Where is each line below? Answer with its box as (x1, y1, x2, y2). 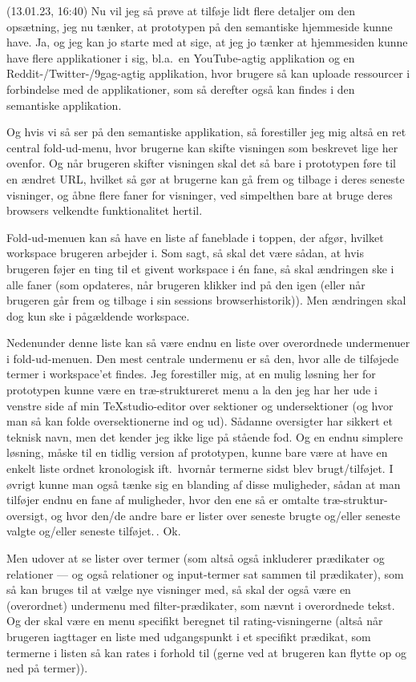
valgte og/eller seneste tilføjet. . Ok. (6, 523, 181, 539)
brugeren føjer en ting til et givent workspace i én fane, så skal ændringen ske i (6, 260, 394, 276)
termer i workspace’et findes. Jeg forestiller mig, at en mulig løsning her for (6, 365, 376, 382)
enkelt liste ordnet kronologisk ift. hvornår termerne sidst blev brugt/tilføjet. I (6, 460, 394, 477)
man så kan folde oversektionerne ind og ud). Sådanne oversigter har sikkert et (6, 413, 393, 430)
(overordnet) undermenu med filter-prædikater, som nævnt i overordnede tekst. (6, 596, 395, 613)
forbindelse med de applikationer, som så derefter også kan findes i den (6, 80, 355, 97)
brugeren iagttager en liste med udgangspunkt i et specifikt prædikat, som (6, 628, 371, 644)
